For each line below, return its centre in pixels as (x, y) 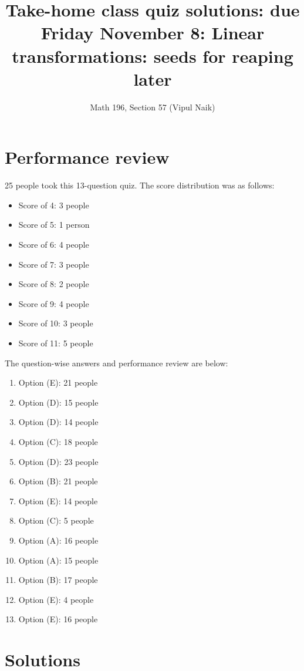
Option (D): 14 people (58, 422)
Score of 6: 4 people (54, 244)
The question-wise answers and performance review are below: (116, 363)
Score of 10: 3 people (56, 323)
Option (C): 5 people (56, 520)
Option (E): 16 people (58, 619)
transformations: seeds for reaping (153, 55)
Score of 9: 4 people (54, 303)
